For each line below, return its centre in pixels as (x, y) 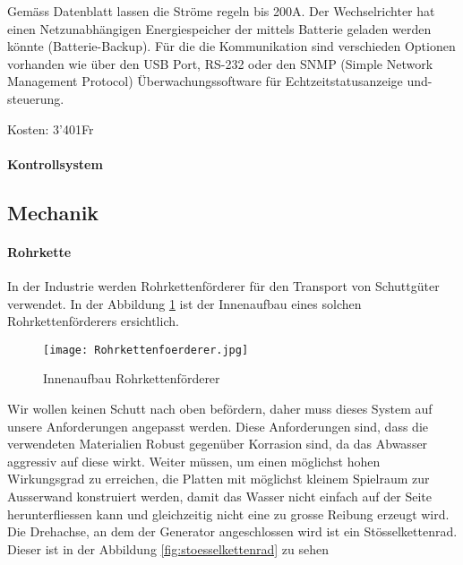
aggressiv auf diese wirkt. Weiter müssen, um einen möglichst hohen (194, 461)
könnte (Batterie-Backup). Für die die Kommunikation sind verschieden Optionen (231, 46)
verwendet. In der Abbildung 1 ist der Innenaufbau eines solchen (184, 303)
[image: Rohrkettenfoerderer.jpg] (146, 350)
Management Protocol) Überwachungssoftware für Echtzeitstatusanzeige (205, 81)
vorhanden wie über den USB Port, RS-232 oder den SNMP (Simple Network (220, 63)
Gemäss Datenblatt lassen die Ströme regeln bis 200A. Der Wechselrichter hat (221, 11)
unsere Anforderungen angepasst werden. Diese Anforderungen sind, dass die (218, 426)
